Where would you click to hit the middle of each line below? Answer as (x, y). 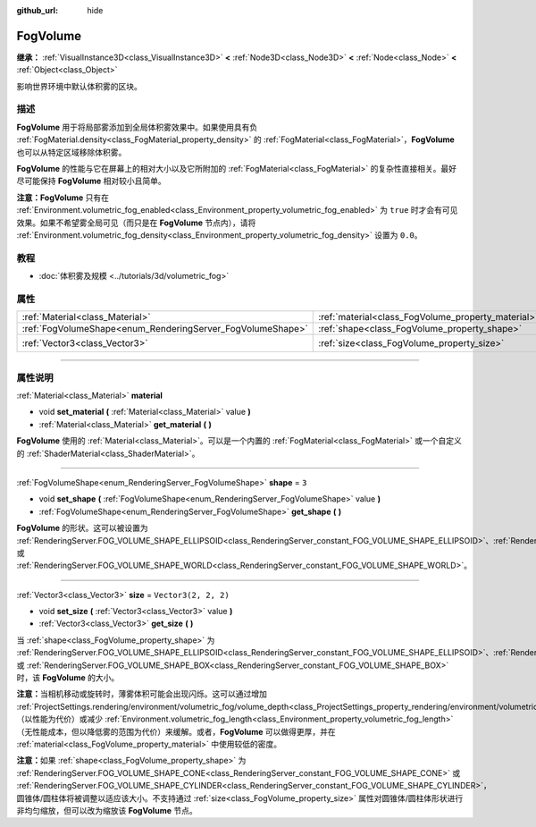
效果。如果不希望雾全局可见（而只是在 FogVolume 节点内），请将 (136, 223)
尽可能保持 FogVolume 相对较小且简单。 (91, 181)
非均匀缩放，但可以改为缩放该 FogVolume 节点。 (107, 810)
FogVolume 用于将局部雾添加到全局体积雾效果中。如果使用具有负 (137, 127)
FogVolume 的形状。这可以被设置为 (82, 528)
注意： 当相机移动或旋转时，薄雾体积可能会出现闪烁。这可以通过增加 (142, 694)
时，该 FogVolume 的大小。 (68, 678)
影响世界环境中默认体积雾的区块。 (79, 86)
